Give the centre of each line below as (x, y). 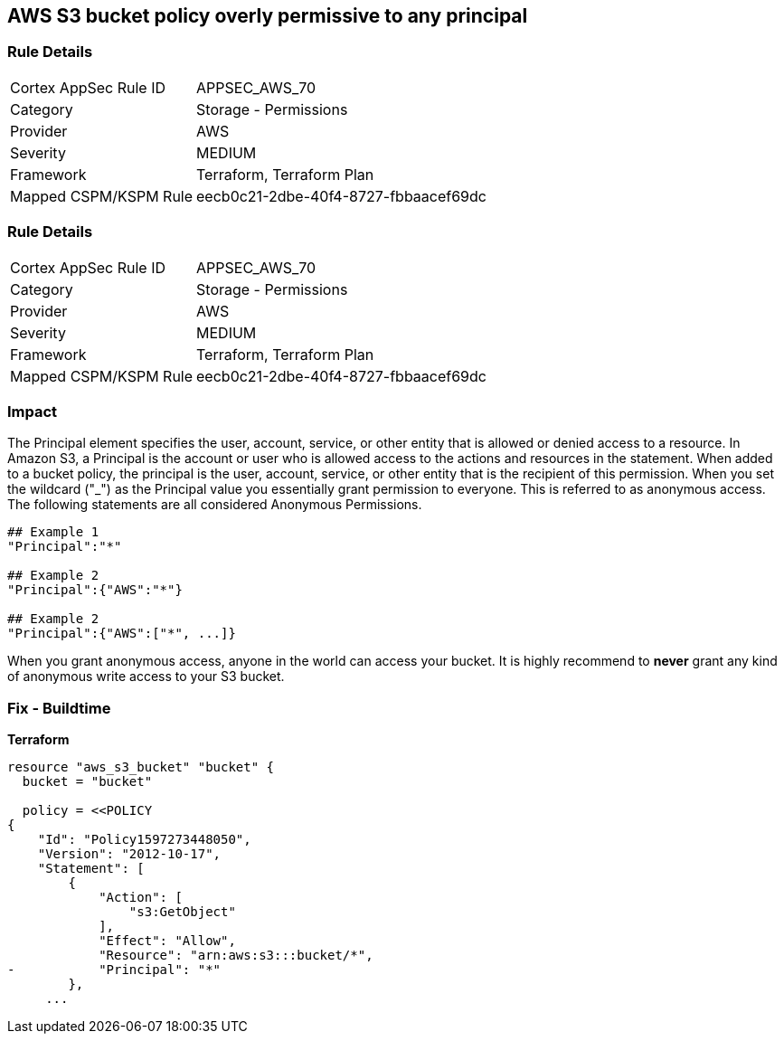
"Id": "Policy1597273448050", (144, 840)
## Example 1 (53, 532)
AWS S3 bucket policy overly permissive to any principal (268, 16)
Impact (33, 411)
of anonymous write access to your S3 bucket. (146, 677)
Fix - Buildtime (59, 708)
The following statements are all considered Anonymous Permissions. (215, 505)
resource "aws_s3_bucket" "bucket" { (141, 767)
